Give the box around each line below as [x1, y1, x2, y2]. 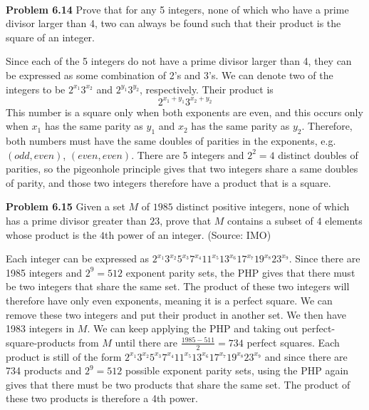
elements [325, 213, 363, 228]
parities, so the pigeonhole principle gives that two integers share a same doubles [6, 161, 358, 176]
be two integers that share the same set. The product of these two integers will [6, 279, 350, 294]
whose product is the [6, 227, 97, 242]
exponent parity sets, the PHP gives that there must [125, 265, 355, 280]
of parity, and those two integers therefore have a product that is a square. [6, 175, 331, 190]
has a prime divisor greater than [6, 213, 147, 228]
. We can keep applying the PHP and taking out [87, 321, 298, 336]
